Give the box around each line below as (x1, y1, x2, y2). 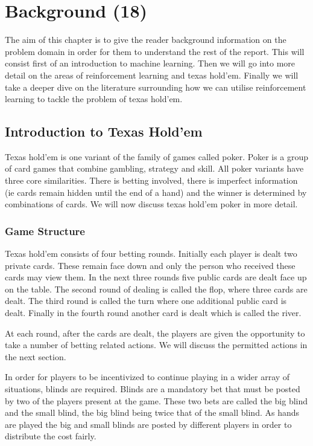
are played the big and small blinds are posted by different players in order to (5, 418, 292, 430)
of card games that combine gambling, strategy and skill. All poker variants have (5, 162, 304, 175)
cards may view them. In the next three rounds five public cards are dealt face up (5, 271, 307, 283)
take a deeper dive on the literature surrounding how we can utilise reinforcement (5, 80, 306, 93)
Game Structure (5, 223, 85, 238)
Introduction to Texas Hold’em (5, 122, 203, 141)
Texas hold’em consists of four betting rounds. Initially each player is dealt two (5, 247, 297, 260)
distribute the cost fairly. (5, 430, 96, 442)
